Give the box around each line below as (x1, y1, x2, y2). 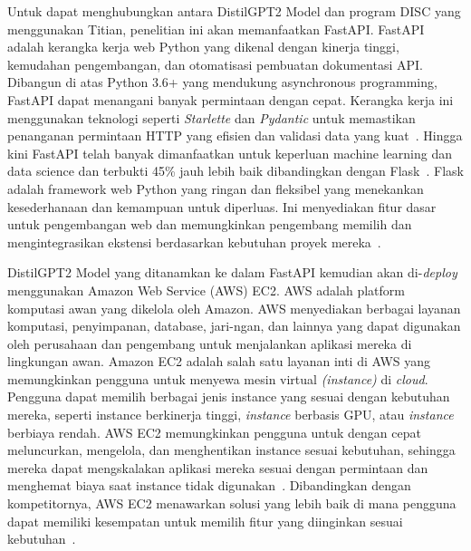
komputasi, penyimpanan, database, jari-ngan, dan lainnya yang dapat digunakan (7, 316, 461, 335)
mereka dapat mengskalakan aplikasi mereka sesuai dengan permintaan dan (7, 458, 428, 477)
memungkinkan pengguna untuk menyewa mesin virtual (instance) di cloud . (7, 369, 428, 388)
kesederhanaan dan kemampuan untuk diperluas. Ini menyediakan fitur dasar (7, 197, 437, 216)
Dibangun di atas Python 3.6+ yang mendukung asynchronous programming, (7, 72, 437, 92)
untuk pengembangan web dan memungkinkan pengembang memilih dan (7, 215, 412, 234)
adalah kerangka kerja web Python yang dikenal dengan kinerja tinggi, (7, 37, 399, 56)
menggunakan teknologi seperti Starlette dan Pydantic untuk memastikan (7, 108, 416, 127)
